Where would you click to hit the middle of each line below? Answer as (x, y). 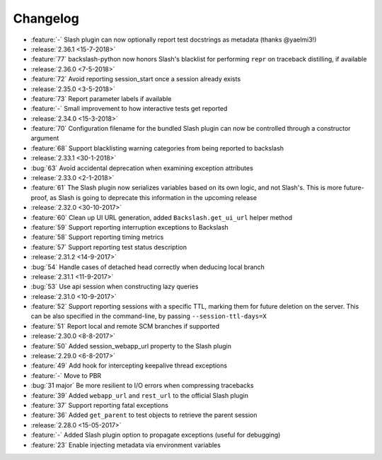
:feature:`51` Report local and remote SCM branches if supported (125, 326)
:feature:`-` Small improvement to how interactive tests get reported (129, 109)
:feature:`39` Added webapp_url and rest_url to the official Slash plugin (140, 395)
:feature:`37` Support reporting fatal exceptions (100, 405)
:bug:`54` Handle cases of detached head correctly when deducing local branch (148, 267)
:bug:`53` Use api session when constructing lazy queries (115, 287)
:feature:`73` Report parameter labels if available (101, 98)
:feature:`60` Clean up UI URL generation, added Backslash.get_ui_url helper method (162, 217)
